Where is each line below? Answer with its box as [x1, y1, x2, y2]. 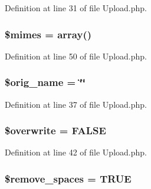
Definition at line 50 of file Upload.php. [5, 49, 147, 62]
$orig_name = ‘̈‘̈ [5, 75, 86, 89]
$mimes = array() [5, 26, 92, 41]
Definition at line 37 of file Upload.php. [5, 98, 147, 110]
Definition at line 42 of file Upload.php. [5, 146, 147, 158]
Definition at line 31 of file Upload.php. [5, 2, 147, 14]
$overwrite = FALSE [5, 123, 106, 138]
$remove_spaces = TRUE [5, 171, 132, 185]
